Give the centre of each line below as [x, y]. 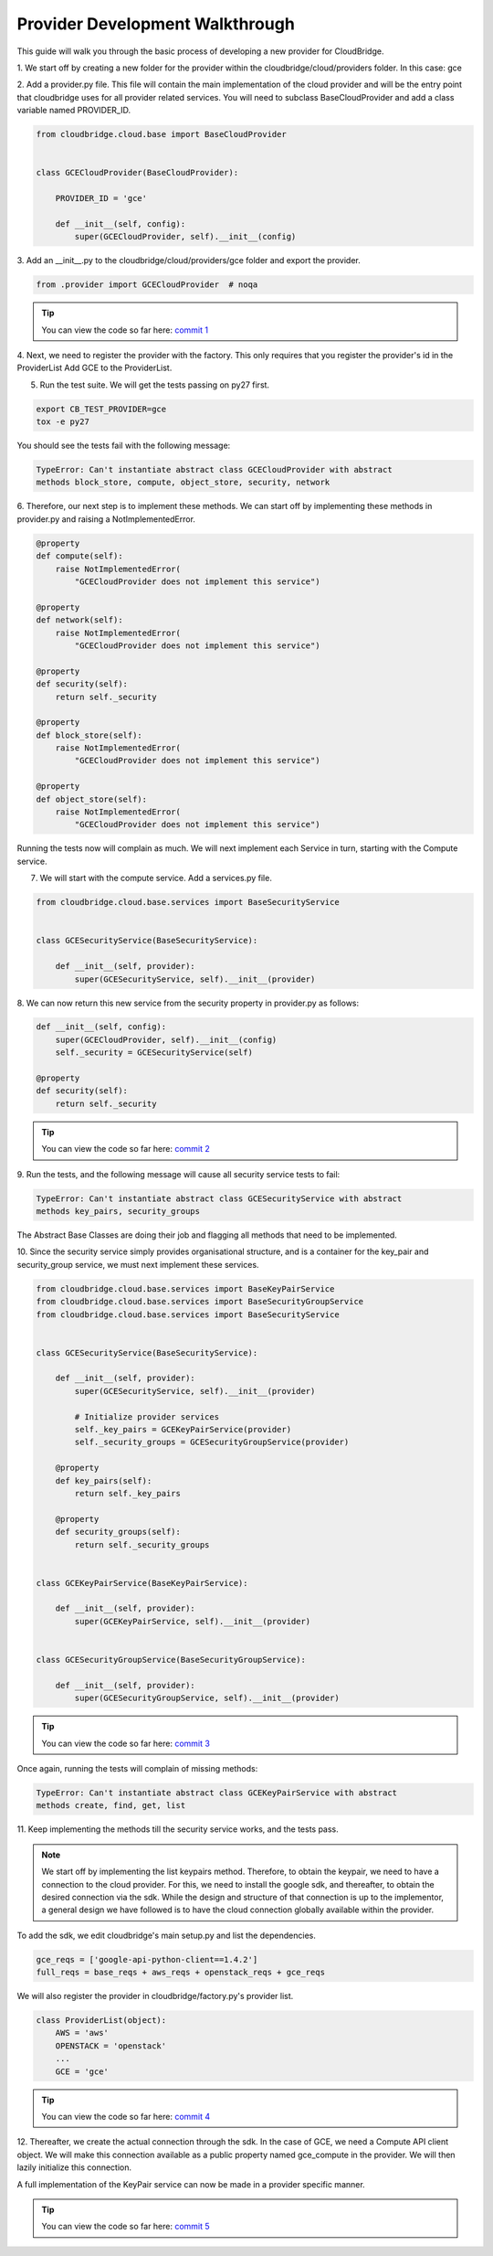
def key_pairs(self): [104, 1480]
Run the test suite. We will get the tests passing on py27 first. [154, 385]
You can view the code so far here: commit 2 [126, 1149]
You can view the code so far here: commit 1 [125, 330]
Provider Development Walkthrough [156, 24]
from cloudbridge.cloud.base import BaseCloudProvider [161, 134]
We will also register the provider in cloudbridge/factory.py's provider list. [155, 1996]
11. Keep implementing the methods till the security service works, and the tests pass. [178, 1829]
